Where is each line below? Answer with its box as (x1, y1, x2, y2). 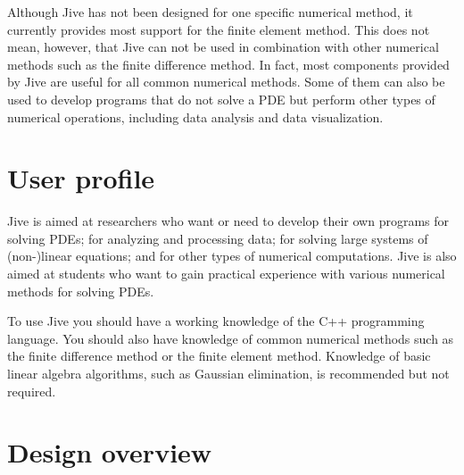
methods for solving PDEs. (7, 281, 154, 300)
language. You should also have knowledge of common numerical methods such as (7, 329, 454, 347)
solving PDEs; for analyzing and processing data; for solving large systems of (7, 229, 428, 247)
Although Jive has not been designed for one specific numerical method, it (7, 3, 413, 21)
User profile (7, 160, 155, 196)
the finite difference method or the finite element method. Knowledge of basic (7, 346, 431, 365)
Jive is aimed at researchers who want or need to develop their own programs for (7, 212, 450, 230)
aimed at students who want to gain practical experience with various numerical (7, 264, 445, 283)
